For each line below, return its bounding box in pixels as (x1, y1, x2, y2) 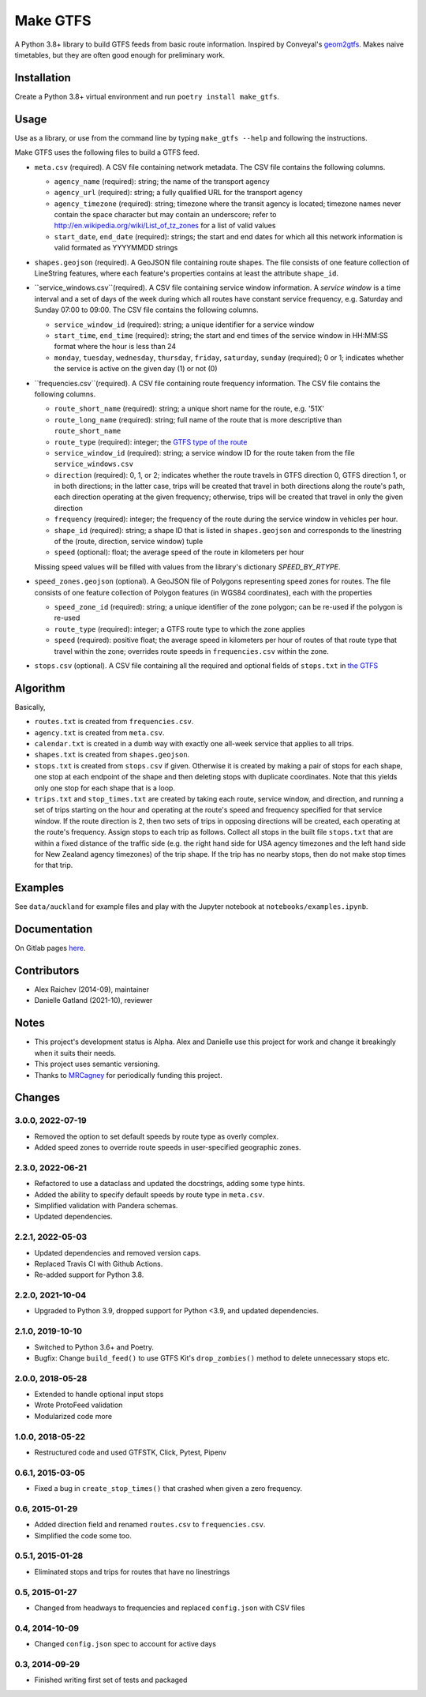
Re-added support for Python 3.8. (34, 1270, 144, 1279)
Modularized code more (34, 1411, 113, 1421)
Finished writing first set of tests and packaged (34, 1675, 188, 1685)
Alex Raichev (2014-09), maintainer (34, 985, 150, 994)
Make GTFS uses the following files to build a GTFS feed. (14, 148, 200, 157)
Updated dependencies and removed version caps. (34, 1248, 201, 1257)
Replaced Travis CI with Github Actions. (34, 1259, 163, 1268)
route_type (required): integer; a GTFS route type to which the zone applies (54, 624, 305, 633)
